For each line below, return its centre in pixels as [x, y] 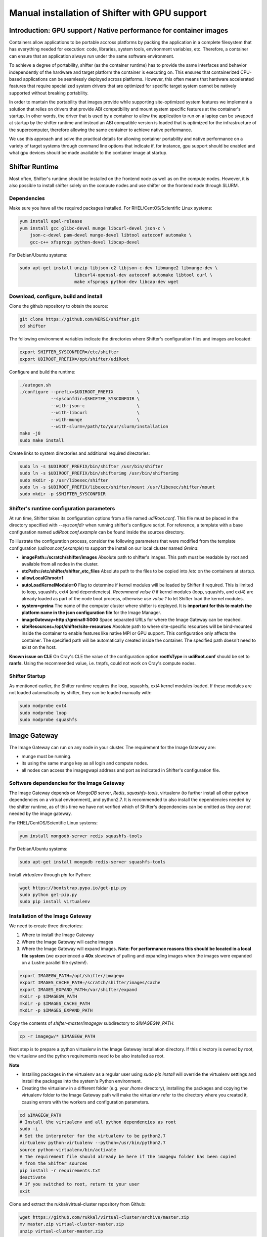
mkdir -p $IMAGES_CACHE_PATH [55, 1003]
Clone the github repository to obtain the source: [59, 306]
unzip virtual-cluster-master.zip [61, 1231]
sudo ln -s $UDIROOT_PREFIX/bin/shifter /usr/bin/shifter [91, 466]
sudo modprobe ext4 [43, 706]
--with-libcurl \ [95, 413]
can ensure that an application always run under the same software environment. [92, 56]
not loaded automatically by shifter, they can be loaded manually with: [80, 693]
